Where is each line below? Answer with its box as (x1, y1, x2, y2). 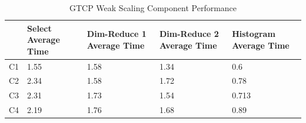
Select (27, 22, 52, 34)
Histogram (232, 28, 275, 40)
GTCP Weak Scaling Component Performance (69, 2, 237, 13)
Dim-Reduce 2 (159, 28, 219, 40)
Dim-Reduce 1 (87, 28, 147, 40)
